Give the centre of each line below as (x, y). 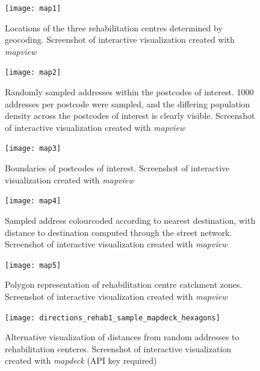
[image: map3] (33, 149)
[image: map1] (33, 8)
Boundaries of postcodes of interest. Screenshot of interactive (117, 168)
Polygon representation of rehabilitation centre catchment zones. (124, 284)
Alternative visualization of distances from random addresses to (122, 337)
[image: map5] (33, 265)
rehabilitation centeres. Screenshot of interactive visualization (118, 348)
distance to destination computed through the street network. (119, 232)
